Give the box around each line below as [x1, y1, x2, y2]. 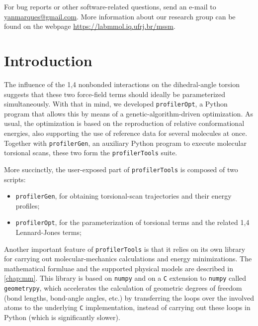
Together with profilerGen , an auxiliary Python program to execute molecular [4, 137, 247, 148]
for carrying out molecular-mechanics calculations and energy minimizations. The [4, 253, 252, 264]
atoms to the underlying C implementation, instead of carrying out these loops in [4, 302, 251, 313]
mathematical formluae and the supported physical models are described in [4, 263, 233, 273]
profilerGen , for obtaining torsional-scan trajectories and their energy [15, 191, 232, 201]
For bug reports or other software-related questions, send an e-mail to [4, 1, 216, 11]
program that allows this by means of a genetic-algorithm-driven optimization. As [4, 108, 253, 118]
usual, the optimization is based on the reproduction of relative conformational [4, 118, 245, 128]
